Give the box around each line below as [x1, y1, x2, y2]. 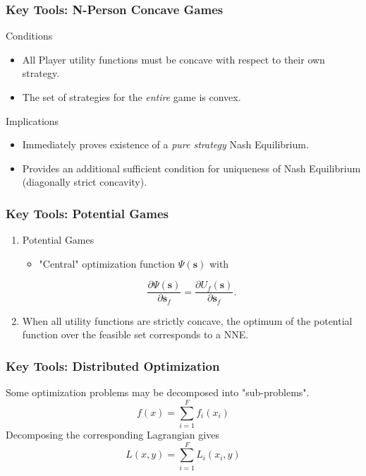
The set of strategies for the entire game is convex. [22, 90, 241, 104]
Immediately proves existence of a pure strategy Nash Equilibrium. [22, 137, 309, 152]
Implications [6, 113, 59, 128]
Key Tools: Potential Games [6, 204, 169, 222]
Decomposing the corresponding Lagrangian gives [6, 427, 219, 442]
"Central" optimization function [39, 256, 176, 270]
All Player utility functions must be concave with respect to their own [22, 52, 325, 66]
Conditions [6, 28, 53, 43]
